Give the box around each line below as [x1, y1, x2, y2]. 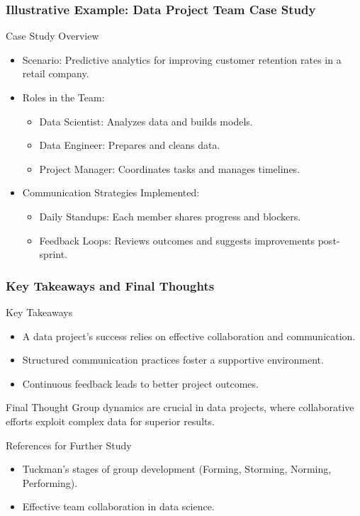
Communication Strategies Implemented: [22, 185, 200, 200]
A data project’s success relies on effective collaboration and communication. [22, 328, 356, 343]
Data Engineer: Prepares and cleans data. [39, 138, 220, 152]
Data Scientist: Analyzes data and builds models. [39, 113, 253, 128]
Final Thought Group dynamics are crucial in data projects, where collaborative [6, 400, 354, 415]
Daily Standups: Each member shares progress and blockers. [39, 208, 301, 223]
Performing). [22, 475, 78, 490]
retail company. [22, 66, 89, 81]
